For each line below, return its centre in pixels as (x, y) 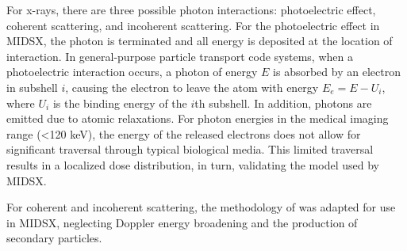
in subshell (32, 87)
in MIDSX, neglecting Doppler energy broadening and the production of (182, 222)
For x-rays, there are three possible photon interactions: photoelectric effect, (191, 10)
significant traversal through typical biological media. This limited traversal (190, 149)
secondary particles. (54, 238)
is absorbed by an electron (337, 72)
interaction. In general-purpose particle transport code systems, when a (180, 56)
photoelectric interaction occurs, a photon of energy (132, 72)
